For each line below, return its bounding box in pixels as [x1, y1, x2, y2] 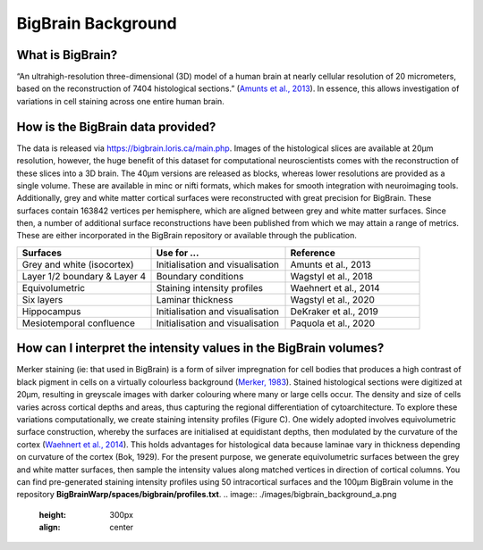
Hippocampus [21, 304, 81, 317]
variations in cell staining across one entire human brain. [16, 96, 225, 106]
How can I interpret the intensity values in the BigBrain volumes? [16, 340, 385, 356]
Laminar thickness [156, 293, 233, 305]
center [109, 522, 134, 533]
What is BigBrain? [16, 47, 118, 62]
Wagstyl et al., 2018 [290, 270, 373, 282]
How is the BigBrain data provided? [16, 119, 216, 134]
